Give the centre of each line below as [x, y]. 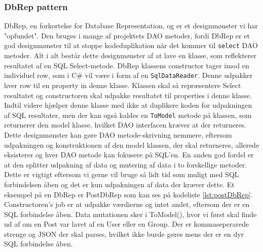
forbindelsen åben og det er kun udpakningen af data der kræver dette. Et [119, 184]
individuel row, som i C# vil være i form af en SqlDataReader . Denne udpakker [128, 75]
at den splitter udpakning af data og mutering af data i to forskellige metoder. [126, 164]
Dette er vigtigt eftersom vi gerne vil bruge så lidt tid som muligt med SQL [122, 174]
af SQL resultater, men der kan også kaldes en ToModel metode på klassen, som [128, 115]
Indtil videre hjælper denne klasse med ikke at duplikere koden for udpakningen [128, 105]
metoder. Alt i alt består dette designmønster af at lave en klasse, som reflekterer [130, 55]
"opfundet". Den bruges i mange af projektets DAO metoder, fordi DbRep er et [127, 35]
